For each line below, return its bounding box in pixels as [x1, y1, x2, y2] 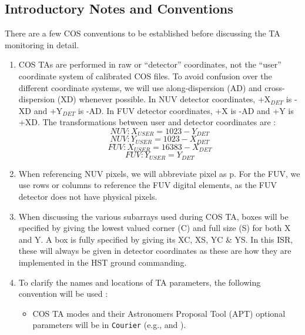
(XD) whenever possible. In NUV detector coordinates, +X [57, 93, 271, 105]
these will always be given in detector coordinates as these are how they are [18, 244, 291, 257]
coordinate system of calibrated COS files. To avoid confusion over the [18, 69, 272, 82]
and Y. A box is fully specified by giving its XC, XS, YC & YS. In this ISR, [18, 233, 293, 245]
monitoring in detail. [5, 38, 79, 51]
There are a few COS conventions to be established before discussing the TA [5, 27, 280, 39]
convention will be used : [18, 287, 108, 300]
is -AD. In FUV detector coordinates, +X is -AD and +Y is [78, 104, 294, 116]
